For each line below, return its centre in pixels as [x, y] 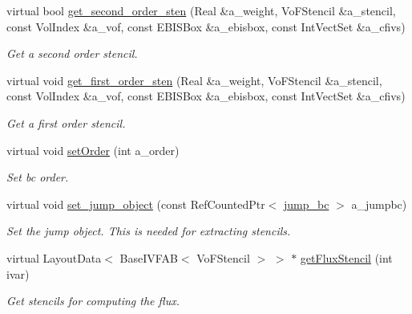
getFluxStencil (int [346, 257]
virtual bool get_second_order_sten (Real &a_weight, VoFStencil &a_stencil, [201, 10]
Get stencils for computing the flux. [93, 301]
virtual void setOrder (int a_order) [93, 150]
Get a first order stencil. [66, 122]
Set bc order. [38, 177]
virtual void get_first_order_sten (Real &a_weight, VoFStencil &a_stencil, [194, 80]
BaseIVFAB [149, 257]
